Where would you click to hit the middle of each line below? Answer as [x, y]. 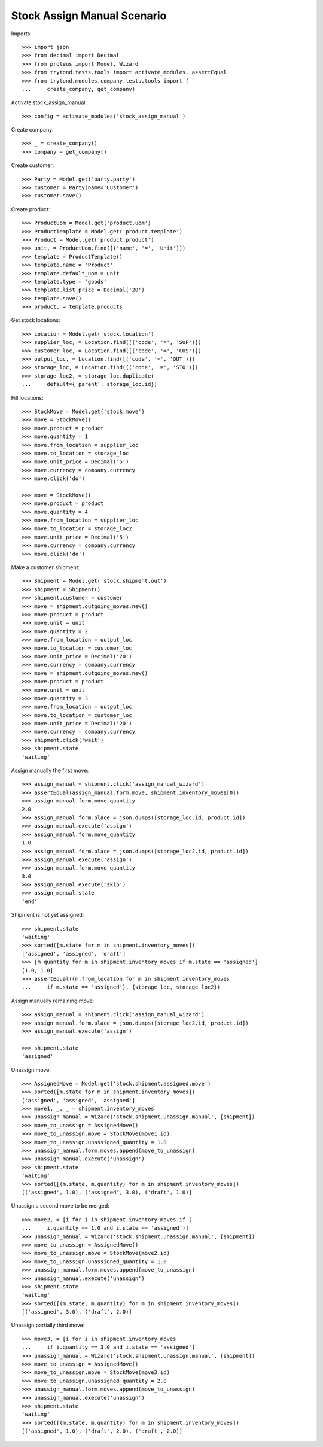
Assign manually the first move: [50, 770]
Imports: [22, 34]
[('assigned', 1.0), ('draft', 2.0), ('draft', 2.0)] [102, 1431]
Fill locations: [28, 397]
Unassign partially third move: [48, 1325]
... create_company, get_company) [79, 89]
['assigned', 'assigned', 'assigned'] [79, 1100]
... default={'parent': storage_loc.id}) [90, 384]
